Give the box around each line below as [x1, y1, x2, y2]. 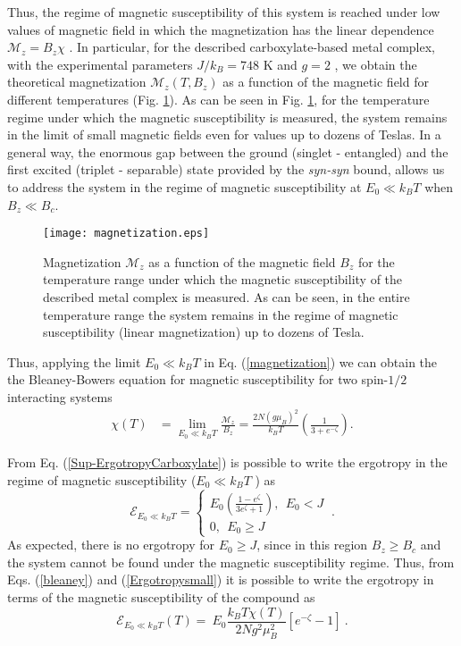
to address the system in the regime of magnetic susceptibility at [7, 177, 362, 196]
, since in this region [256, 535, 368, 554]
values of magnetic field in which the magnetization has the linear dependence [7, 20, 434, 38]
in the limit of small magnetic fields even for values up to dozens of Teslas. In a [7, 125, 441, 144]
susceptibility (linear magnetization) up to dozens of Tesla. [43, 323, 365, 341]
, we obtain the [334, 55, 417, 73]
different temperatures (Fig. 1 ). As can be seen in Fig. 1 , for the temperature [7, 89, 430, 108]
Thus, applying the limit [7, 352, 141, 371]
